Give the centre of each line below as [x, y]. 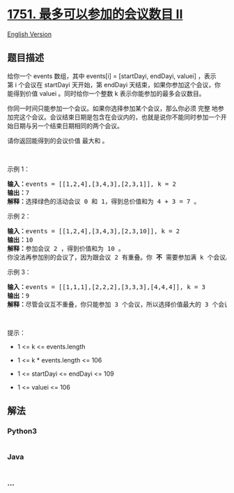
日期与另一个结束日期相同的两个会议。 [68, 126]
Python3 [22, 432]
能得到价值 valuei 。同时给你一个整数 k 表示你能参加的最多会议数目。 [106, 93]
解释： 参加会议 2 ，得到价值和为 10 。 [66, 248]
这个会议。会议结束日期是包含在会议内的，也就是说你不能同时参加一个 [120, 117]
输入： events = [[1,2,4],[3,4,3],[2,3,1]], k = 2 [92, 184]
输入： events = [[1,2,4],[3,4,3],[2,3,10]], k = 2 [94, 231]
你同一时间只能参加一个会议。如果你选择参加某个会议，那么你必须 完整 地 [112, 108]
